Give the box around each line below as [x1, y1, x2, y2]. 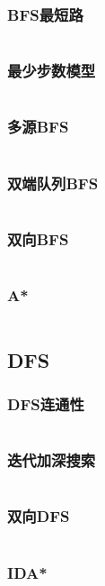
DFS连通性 [7, 393, 84, 416]
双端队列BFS [7, 171, 99, 194]
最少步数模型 [7, 60, 96, 82]
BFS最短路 [7, 3, 83, 25]
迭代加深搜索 [7, 449, 96, 472]
